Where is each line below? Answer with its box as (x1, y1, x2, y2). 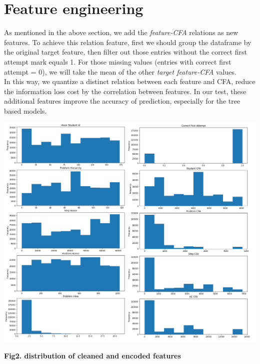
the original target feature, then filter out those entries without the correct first (4, 47, 247, 57)
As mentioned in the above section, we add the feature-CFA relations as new (4, 27, 238, 38)
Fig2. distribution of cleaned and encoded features (4, 350, 181, 360)
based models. (4, 105, 47, 116)
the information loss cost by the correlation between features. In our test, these (4, 86, 246, 96)
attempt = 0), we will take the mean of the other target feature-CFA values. (4, 66, 236, 77)
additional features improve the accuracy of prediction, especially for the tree (4, 96, 240, 106)
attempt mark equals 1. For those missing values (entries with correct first (4, 56, 231, 67)
